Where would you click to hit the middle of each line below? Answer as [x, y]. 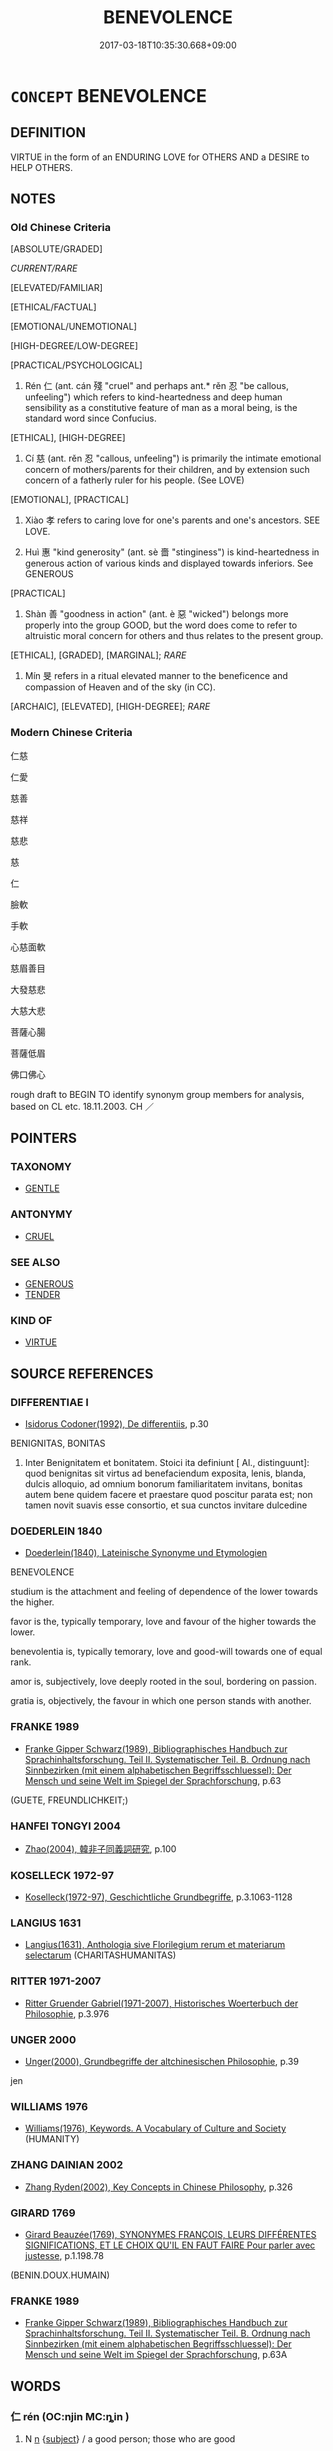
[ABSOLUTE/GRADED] [56, 249]
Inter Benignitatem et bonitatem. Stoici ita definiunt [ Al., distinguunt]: [167, 1462]
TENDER [42, 1295]
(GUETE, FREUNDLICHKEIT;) [69, 1800]
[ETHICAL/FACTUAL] [53, 307]
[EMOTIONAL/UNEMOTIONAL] [74, 327]
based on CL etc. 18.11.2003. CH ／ [82, 1106]
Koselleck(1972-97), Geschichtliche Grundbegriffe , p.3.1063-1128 [158, 1897]
